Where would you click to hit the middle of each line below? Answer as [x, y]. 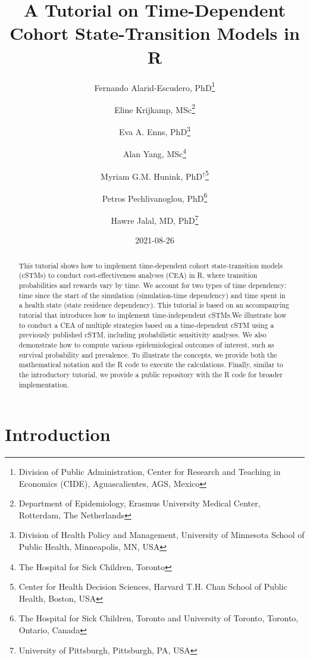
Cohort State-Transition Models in [155, 33]
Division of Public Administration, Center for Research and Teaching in [150, 472]
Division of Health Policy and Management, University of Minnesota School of [162, 535]
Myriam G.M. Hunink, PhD [151, 176]
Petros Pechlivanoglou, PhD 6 [155, 197]
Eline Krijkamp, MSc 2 [155, 108]
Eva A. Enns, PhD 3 [155, 131]
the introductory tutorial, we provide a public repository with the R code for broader [151, 374]
